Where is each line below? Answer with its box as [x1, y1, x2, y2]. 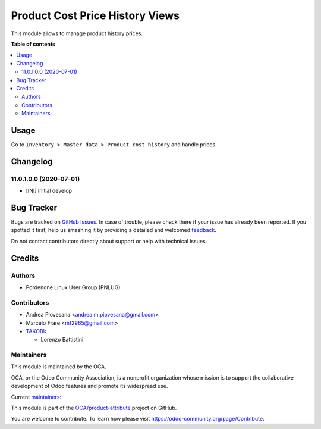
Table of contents [11, 40, 56, 48]
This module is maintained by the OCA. [11, 363, 106, 370]
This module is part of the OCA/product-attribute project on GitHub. [11, 404, 177, 411]
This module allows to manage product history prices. [11, 30, 143, 37]
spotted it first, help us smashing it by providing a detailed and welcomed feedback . [11, 227, 217, 234]
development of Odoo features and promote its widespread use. [11, 383, 168, 390]
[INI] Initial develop [26, 187, 73, 195]
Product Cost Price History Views [11, 9, 180, 22]
